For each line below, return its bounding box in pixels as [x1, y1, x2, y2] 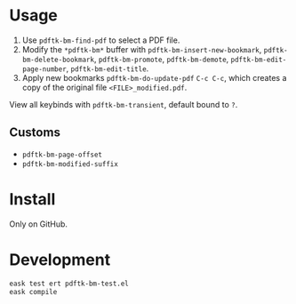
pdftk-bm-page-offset [21, 150, 102, 159]
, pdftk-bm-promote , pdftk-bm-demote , [93, 53, 229, 64]
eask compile [9, 287, 58, 296]
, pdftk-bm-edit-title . [66, 63, 149, 74]
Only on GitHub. [9, 219, 68, 229]
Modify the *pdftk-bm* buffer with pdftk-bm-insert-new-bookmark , [21, 44, 262, 54]
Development [9, 250, 111, 269]
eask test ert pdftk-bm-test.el [9, 279, 129, 288]
